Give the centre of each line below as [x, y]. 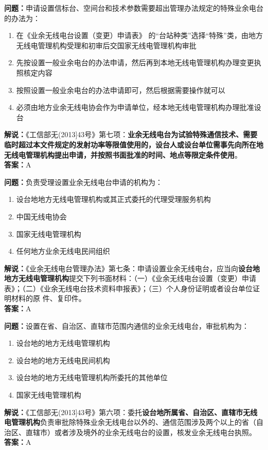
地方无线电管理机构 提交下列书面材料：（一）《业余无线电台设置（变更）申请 [130, 278]
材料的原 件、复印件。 [48, 298]
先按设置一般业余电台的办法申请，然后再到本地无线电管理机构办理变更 [135, 62]
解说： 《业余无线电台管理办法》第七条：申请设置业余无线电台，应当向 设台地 [132, 268]
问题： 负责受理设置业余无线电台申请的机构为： [83, 182]
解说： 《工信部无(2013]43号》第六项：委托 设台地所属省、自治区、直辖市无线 [131, 412]
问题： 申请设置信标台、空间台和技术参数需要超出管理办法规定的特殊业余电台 [134, 8]
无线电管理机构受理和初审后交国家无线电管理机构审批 [106, 45]
